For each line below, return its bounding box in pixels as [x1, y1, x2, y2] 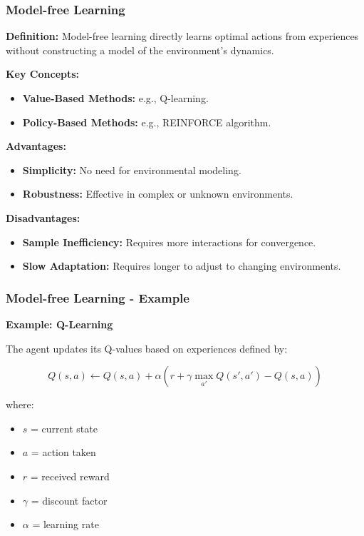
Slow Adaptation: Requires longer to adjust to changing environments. [22, 258, 341, 273]
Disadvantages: [6, 210, 80, 225]
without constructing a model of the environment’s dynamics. [6, 42, 274, 57]
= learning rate [32, 517, 99, 532]
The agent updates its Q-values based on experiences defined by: [6, 340, 288, 355]
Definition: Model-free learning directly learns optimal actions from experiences [6, 29, 359, 44]
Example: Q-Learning [6, 316, 113, 331]
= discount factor [31, 492, 108, 507]
